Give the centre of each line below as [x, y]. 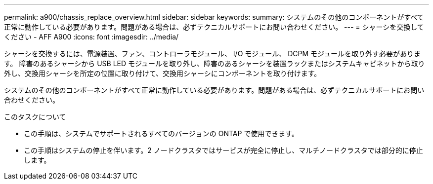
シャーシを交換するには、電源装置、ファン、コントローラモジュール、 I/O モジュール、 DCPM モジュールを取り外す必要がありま [213, 54]
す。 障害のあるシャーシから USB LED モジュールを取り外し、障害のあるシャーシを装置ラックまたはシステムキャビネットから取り [215, 63]
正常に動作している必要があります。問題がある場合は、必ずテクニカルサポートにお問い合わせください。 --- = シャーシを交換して [214, 27]
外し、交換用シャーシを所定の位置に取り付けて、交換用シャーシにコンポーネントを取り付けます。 [163, 73]
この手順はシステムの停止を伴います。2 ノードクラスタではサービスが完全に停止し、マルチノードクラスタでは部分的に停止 [223, 150]
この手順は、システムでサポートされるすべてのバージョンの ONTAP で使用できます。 [161, 133]
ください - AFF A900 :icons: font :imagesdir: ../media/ [91, 37]
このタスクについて [35, 117]
